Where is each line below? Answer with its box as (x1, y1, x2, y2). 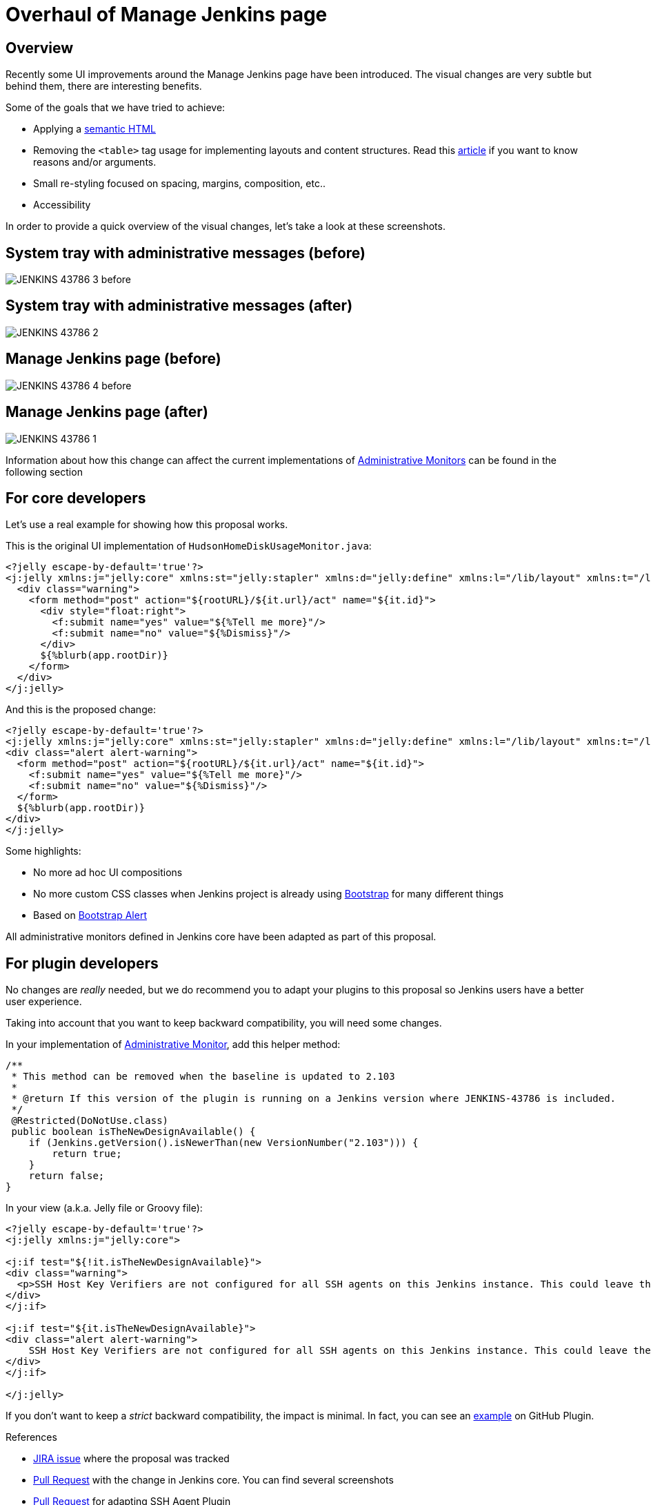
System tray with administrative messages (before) (6, 244, 365, 262)
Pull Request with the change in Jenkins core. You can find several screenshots (33, 1474, 394, 1486)
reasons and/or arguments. (33, 156, 157, 168)
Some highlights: (6, 845, 81, 857)
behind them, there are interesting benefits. (6, 80, 202, 93)
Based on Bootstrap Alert (33, 909, 147, 922)
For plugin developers (6, 954, 159, 972)
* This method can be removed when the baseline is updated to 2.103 (11, 1071, 395, 1082)
